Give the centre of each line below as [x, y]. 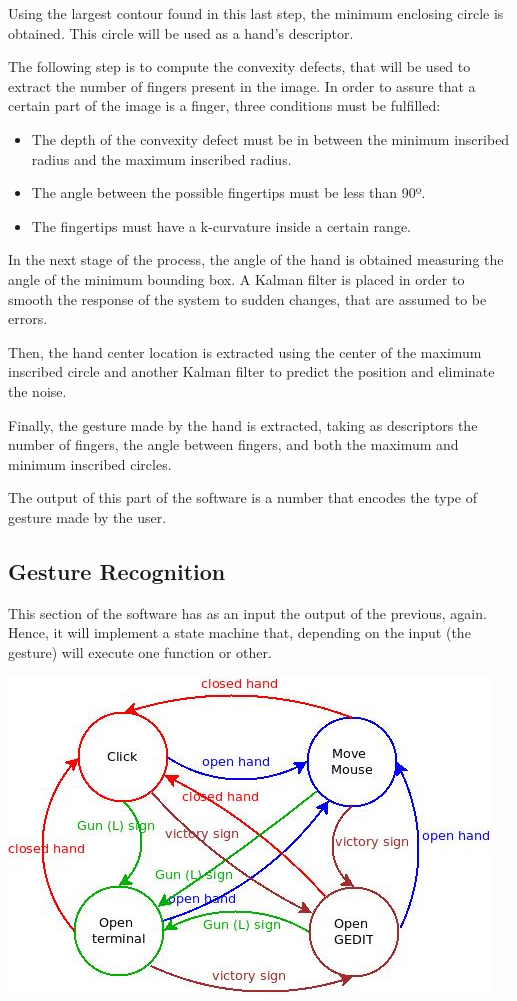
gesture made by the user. [87, 516]
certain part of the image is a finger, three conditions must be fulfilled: [224, 105]
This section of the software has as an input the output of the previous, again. [247, 612]
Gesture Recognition [117, 570]
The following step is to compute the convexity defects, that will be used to [239, 66]
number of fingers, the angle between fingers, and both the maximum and [233, 444]
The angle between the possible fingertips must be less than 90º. [228, 192]
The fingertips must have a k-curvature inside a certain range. [221, 225]
